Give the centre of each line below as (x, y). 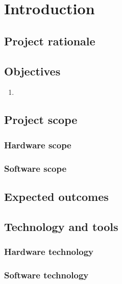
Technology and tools (61, 226)
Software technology (46, 275)
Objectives (32, 71)
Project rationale (50, 41)
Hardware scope (38, 145)
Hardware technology (49, 251)
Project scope (41, 120)
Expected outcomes (56, 196)
